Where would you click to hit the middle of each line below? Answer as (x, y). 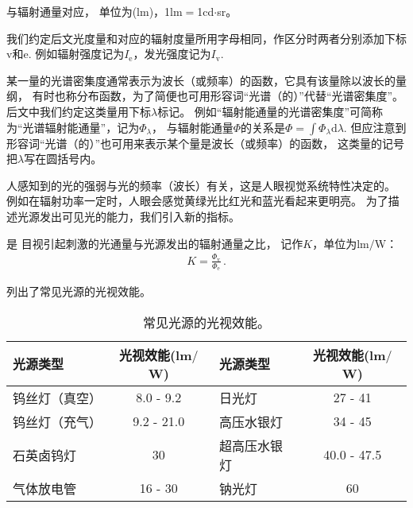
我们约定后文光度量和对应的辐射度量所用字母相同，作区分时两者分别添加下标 (206, 38)
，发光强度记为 (172, 54)
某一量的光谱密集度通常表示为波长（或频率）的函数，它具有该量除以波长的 (201, 80)
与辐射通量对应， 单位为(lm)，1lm (95, 11)
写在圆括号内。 (63, 159)
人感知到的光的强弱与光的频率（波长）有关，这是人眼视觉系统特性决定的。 (201, 185)
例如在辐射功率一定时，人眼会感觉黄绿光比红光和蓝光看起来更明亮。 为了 (197, 201)
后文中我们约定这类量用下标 (79, 111)
